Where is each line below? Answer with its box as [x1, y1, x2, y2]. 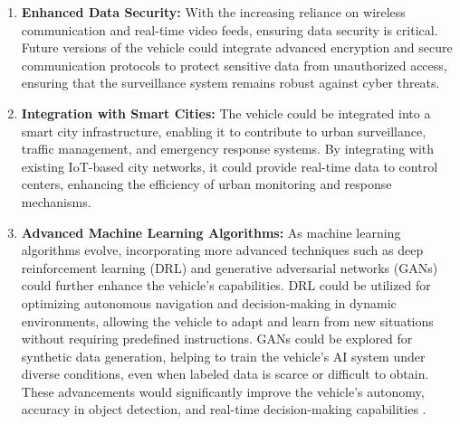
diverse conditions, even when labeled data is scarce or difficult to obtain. [21, 364, 429, 383]
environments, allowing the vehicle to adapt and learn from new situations [21, 311, 434, 330]
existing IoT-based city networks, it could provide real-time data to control [21, 156, 438, 175]
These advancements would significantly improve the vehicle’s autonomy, [21, 382, 425, 400]
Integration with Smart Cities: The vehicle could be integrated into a [21, 103, 431, 122]
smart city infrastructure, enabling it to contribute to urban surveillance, [21, 121, 426, 140]
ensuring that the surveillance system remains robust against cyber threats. [21, 73, 440, 92]
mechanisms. [21, 192, 91, 211]
